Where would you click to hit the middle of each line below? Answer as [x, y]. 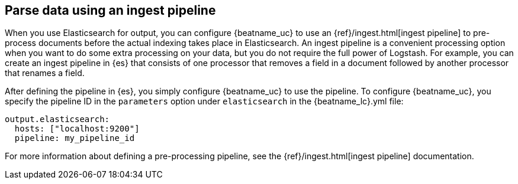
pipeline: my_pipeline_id [75, 138]
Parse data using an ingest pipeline [110, 10]
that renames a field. [45, 73]
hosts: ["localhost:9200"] [77, 129]
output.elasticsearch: [57, 119]
